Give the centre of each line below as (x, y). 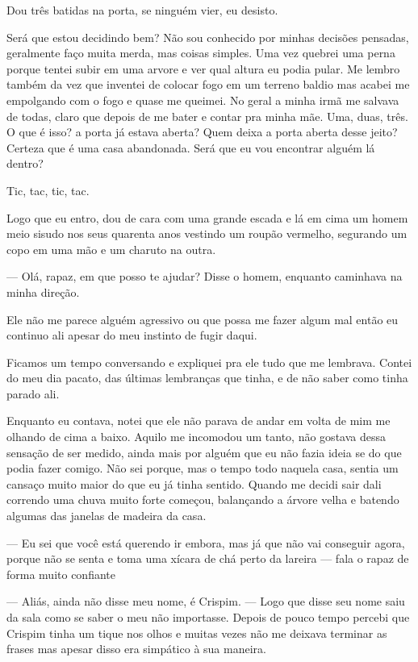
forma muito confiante (61, 574)
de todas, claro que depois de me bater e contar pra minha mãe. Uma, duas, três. (207, 116)
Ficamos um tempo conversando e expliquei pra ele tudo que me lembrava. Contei (209, 362)
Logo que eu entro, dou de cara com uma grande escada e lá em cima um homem (207, 217)
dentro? (25, 163)
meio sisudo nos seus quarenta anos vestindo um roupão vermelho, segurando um (207, 233)
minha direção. (43, 291)
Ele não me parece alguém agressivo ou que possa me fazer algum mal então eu (203, 319)
